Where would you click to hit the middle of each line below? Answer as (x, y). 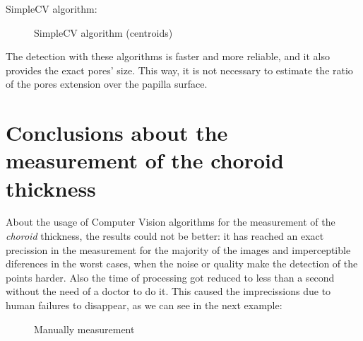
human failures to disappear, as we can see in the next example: (144, 305)
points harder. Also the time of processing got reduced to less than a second (170, 277)
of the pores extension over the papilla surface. (107, 84)
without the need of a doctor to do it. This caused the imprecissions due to (168, 291)
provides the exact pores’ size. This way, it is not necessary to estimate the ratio (179, 70)
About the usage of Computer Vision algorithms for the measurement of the (171, 222)
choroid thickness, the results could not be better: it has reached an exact (165, 236)
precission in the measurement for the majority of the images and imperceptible (178, 249)
